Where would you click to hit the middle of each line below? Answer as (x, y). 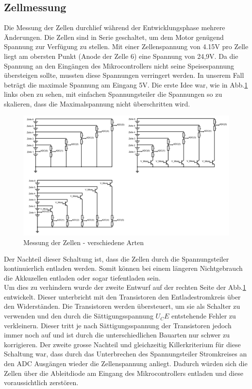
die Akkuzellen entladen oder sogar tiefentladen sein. (82, 277)
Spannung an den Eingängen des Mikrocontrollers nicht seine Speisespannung (119, 65)
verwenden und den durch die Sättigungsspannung (79, 316)
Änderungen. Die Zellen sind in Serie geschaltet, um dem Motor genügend (114, 37)
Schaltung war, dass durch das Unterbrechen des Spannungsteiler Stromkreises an (126, 354)
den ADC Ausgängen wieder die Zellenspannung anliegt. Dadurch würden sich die (126, 363)
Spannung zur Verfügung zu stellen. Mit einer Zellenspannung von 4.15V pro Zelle (126, 46)
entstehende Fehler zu (203, 316)
